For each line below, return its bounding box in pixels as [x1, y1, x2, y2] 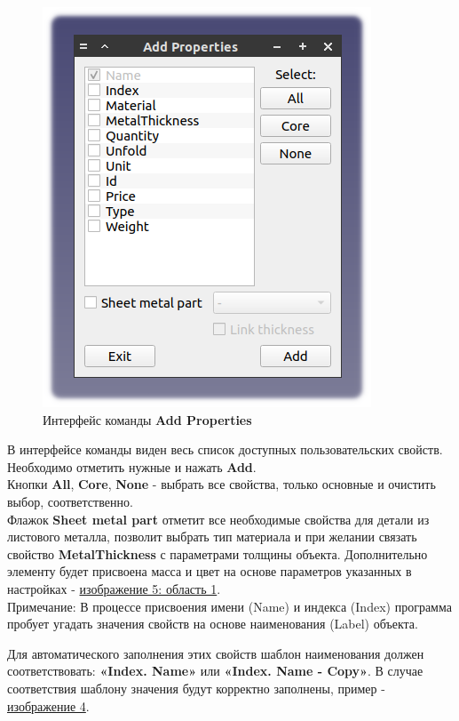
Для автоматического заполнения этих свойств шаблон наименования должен [7, 644, 424, 662]
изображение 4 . [7, 696, 90, 715]
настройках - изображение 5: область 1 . [7, 579, 221, 597]
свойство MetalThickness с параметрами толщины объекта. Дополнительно [7, 544, 428, 563]
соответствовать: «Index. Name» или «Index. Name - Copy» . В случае [7, 661, 423, 680]
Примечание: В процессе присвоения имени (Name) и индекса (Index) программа [7, 597, 452, 615]
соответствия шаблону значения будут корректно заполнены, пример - [7, 678, 385, 697]
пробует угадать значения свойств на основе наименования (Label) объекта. [7, 614, 418, 633]
